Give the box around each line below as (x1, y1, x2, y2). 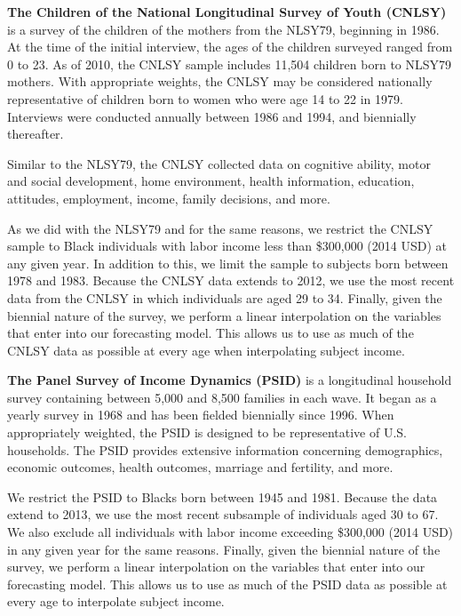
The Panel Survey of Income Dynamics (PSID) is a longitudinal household (7, 371, 452, 389)
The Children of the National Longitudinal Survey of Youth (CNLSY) (7, 3, 447, 20)
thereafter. (7, 124, 64, 143)
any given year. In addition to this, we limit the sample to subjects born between (7, 253, 449, 272)
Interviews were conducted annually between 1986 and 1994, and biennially (7, 107, 417, 125)
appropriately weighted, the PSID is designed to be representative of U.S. (7, 423, 407, 442)
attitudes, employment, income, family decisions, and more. (7, 188, 330, 207)
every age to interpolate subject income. (7, 592, 225, 611)
